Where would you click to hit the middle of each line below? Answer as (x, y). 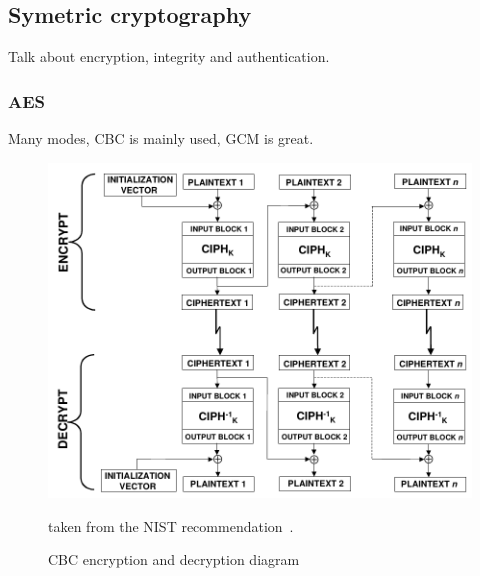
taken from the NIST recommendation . (171, 525)
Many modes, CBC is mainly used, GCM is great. (161, 138)
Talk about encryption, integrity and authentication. (169, 56)
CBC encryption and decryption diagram (174, 559)
